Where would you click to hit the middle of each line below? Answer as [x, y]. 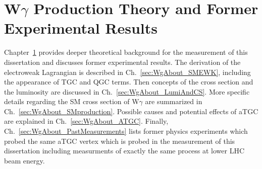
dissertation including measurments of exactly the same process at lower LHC [124, 151]
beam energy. [24, 160]
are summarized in [174, 101]
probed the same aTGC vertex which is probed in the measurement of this [120, 141]
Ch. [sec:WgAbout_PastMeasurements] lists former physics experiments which [126, 131]
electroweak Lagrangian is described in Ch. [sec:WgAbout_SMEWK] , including [127, 72]
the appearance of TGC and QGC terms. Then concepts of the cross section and [129, 82]
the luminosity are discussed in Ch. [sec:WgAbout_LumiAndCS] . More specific [127, 91]
